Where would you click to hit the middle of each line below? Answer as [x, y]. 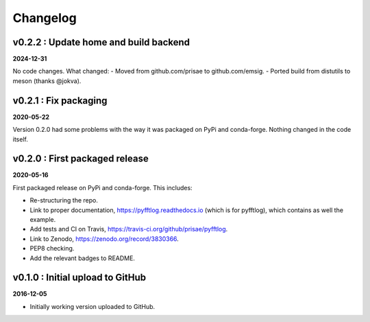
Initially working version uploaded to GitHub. [92, 306]
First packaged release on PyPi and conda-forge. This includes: [102, 187]
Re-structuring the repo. [64, 200]
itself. [21, 139]
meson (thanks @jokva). [47, 81]
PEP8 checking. [52, 249]
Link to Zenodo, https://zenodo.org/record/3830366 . [104, 239]
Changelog [45, 18]
